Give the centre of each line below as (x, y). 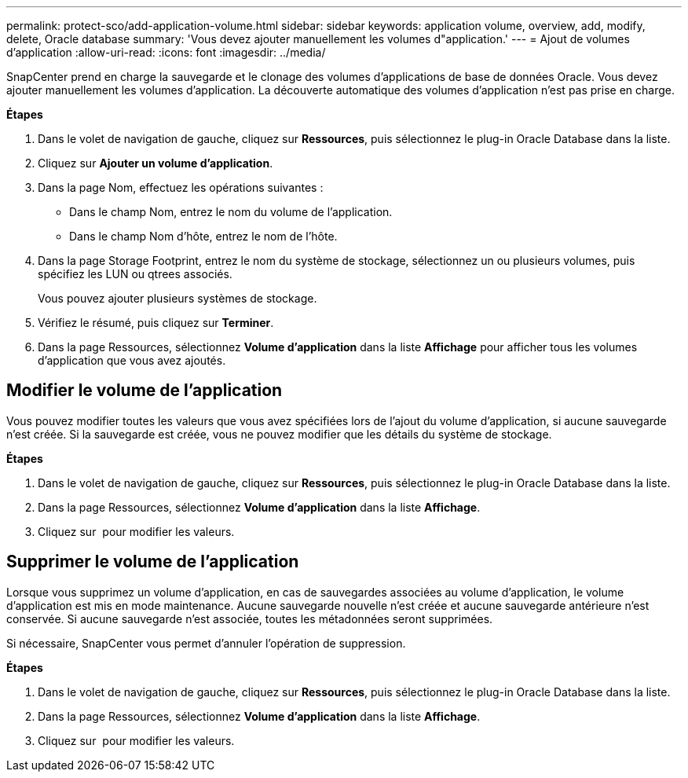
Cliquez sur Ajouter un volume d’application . (156, 163)
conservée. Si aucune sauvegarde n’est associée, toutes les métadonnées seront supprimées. (250, 618)
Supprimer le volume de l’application (153, 562)
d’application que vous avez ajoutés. (132, 360)
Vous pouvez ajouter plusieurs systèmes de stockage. (177, 298)
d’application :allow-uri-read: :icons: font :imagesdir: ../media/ (166, 52)
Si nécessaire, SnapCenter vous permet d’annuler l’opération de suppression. (206, 643)
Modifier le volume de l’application (145, 391)
